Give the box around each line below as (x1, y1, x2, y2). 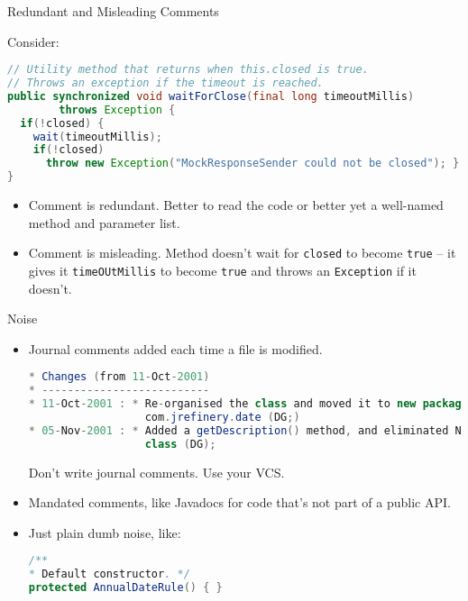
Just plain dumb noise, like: (28, 523, 181, 542)
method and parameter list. (28, 213, 180, 232)
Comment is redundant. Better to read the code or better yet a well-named (28, 196, 444, 214)
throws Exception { (59, 103, 176, 116)
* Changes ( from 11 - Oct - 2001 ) (28, 370, 210, 384)
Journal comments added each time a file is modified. (28, 339, 323, 358)
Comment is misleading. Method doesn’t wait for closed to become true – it (28, 243, 456, 262)
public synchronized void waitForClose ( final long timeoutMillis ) (7, 89, 415, 103)
